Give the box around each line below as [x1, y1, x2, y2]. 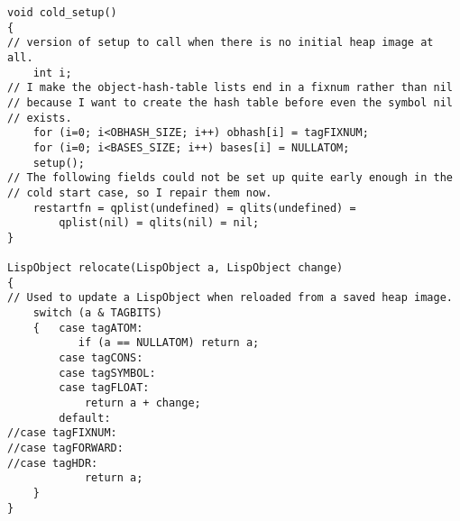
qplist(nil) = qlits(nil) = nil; [59, 216, 260, 230]
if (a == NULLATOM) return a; [78, 336, 260, 350]
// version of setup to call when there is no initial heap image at [7, 36, 434, 50]
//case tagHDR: [7, 456, 98, 470]
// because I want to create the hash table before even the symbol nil [7, 96, 453, 109]
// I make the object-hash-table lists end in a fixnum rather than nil [7, 81, 453, 95]
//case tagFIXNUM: [7, 426, 117, 440]
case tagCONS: [59, 352, 143, 365]
